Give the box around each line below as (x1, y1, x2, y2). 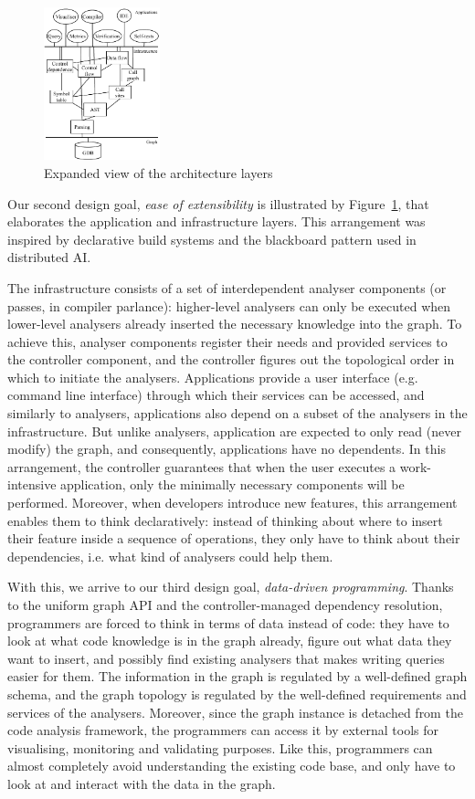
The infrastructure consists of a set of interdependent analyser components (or (7, 278, 447, 297)
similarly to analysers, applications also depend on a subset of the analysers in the (7, 404, 468, 423)
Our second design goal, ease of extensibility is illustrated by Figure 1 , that (7, 194, 429, 213)
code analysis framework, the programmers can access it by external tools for (7, 720, 439, 740)
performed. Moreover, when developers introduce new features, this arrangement (7, 493, 458, 512)
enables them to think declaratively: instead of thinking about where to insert (7, 510, 443, 530)
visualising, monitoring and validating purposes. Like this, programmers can (7, 738, 433, 757)
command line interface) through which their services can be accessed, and (7, 385, 425, 405)
